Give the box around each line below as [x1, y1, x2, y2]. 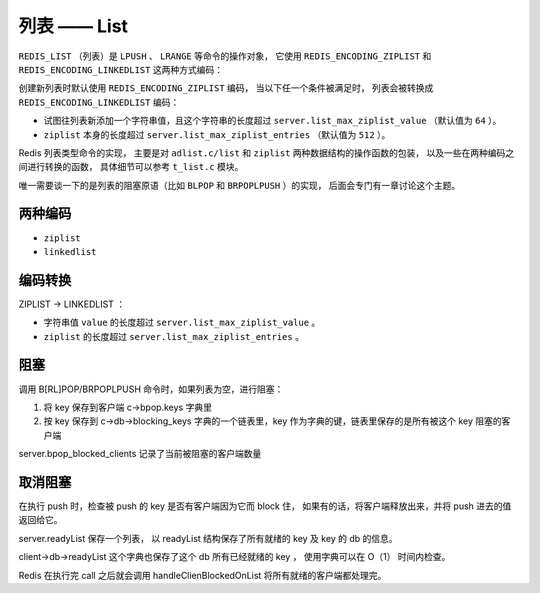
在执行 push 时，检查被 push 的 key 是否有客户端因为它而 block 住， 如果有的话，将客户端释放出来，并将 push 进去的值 [18, 500, 512, 512]
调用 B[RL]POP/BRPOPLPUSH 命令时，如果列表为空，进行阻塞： [18, 383, 284, 395]
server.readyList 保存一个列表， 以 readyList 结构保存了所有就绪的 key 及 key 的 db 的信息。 [18, 532, 399, 544]
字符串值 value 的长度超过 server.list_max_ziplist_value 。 [43, 316, 321, 329]
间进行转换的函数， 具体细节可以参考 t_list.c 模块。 [18, 161, 244, 173]
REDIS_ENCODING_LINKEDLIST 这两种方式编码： [18, 63, 224, 75]
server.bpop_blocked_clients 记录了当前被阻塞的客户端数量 [18, 448, 262, 460]
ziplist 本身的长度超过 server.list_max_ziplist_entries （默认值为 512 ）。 [43, 128, 391, 140]
